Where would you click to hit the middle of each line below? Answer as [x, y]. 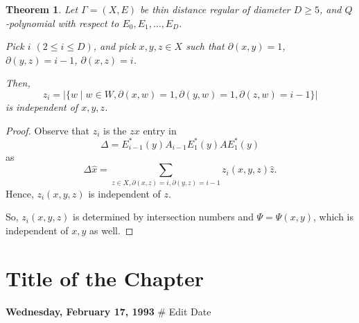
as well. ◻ [112, 230]
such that [205, 46]
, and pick [114, 46]
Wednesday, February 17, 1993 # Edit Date [108, 311]
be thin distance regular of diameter [215, 9]
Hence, [20, 193]
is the [115, 130]
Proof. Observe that [48, 130]
